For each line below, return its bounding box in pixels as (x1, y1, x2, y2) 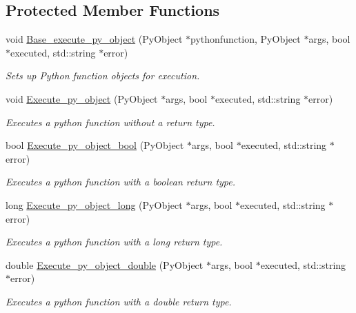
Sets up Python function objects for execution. (6, 68, 200, 83)
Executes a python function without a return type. (6, 114, 215, 129)
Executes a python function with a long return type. (6, 234, 223, 249)
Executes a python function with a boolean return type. (6, 174, 236, 189)
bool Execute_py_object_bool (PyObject (6, 138, 184, 152)
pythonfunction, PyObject (190, 32, 301, 46)
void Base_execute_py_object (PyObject (6, 32, 183, 46)
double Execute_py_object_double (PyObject (6, 257, 204, 272)
